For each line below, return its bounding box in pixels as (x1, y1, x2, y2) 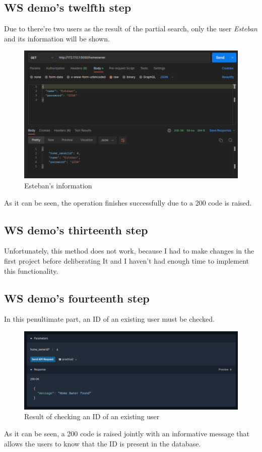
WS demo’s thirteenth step (4, 222, 148, 237)
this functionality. (4, 265, 58, 276)
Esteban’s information (24, 180, 92, 191)
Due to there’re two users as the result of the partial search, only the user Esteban (4, 23, 257, 34)
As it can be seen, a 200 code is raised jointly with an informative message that (4, 428, 249, 438)
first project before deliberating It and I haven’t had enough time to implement (4, 256, 249, 266)
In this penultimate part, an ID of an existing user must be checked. (4, 314, 215, 324)
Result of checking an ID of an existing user (24, 411, 160, 422)
